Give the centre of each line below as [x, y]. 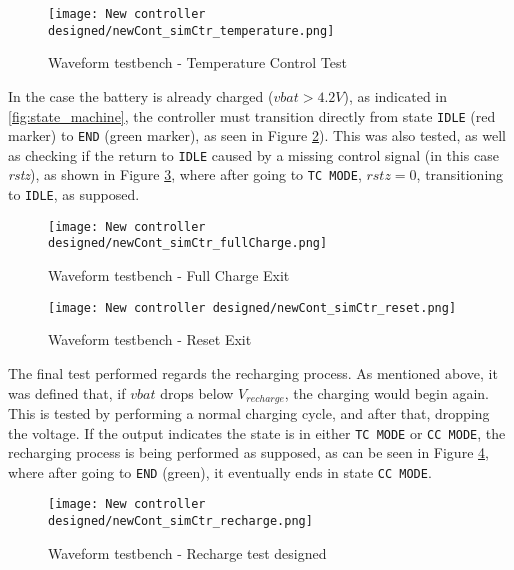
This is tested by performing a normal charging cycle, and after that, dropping [249, 412]
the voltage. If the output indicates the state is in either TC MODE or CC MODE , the [257, 432]
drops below [197, 392]
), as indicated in [395, 95]
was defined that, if [67, 392]
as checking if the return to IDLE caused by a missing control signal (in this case [253, 154]
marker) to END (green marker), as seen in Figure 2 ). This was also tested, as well [257, 135]
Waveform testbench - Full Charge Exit [169, 275]
